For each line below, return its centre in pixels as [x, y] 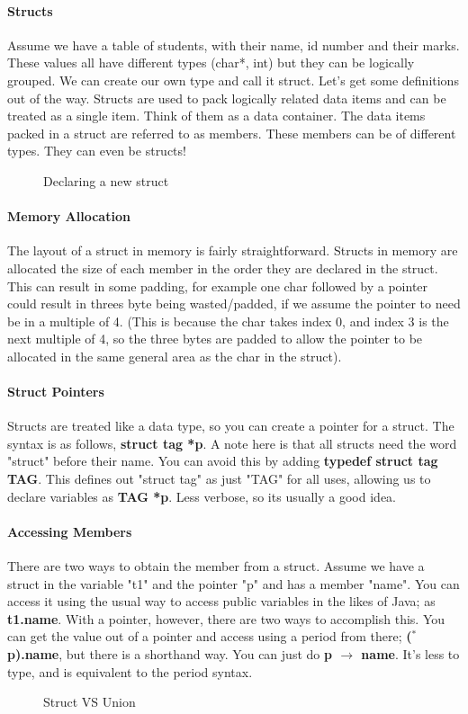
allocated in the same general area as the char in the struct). [175, 356]
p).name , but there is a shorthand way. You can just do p [170, 654]
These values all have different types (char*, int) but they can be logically [211, 62]
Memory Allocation [69, 216]
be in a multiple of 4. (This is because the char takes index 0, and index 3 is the [228, 321]
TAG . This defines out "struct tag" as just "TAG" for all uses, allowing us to [219, 479]
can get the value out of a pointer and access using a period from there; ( [210, 636]
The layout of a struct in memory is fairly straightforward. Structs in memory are [233, 250]
